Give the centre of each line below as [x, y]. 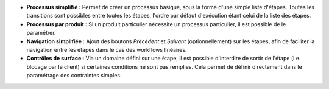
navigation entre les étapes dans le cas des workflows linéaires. [107, 49]
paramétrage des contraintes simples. [74, 76]
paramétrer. [41, 33]
